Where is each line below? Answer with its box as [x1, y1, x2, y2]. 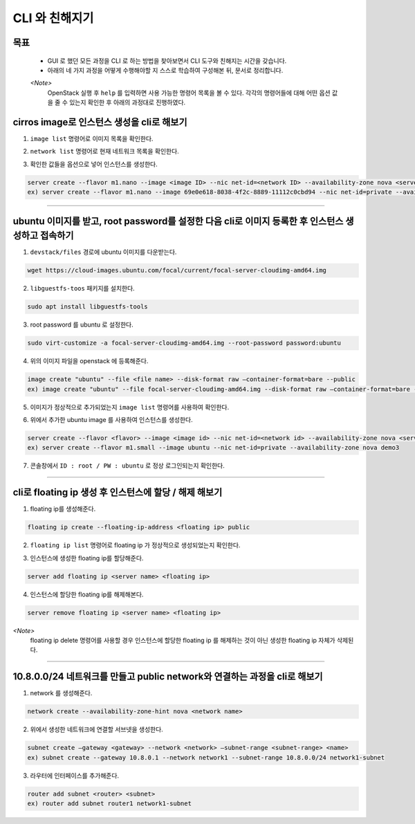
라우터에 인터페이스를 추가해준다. [30, 771, 120, 780]
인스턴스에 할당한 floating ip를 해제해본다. [30, 590, 144, 598]
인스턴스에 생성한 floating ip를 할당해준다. [30, 553, 144, 562]
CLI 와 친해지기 [12, 10, 94, 26]
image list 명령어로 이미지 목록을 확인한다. [30, 135, 154, 143]
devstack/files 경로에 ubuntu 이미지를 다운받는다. [30, 248, 177, 256]
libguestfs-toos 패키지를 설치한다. [30, 284, 135, 293]
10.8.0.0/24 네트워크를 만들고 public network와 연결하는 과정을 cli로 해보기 [12, 671, 323, 683]
